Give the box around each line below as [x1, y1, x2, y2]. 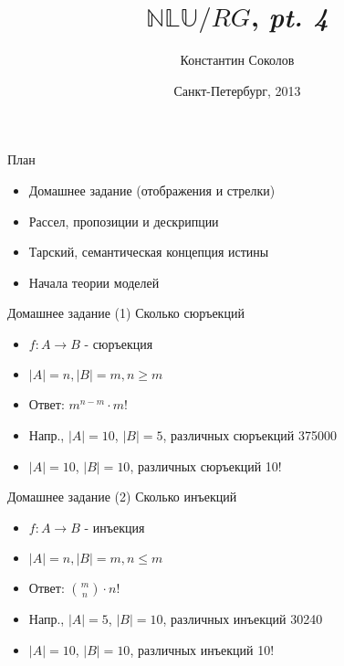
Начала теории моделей [28, 272, 160, 291]
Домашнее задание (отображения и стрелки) [28, 180, 276, 199]
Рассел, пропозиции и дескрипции [28, 211, 219, 230]
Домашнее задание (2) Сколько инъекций [7, 487, 237, 506]
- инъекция [84, 517, 145, 536]
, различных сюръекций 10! [130, 456, 282, 475]
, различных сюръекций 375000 [162, 426, 337, 445]
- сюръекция [84, 333, 153, 353]
